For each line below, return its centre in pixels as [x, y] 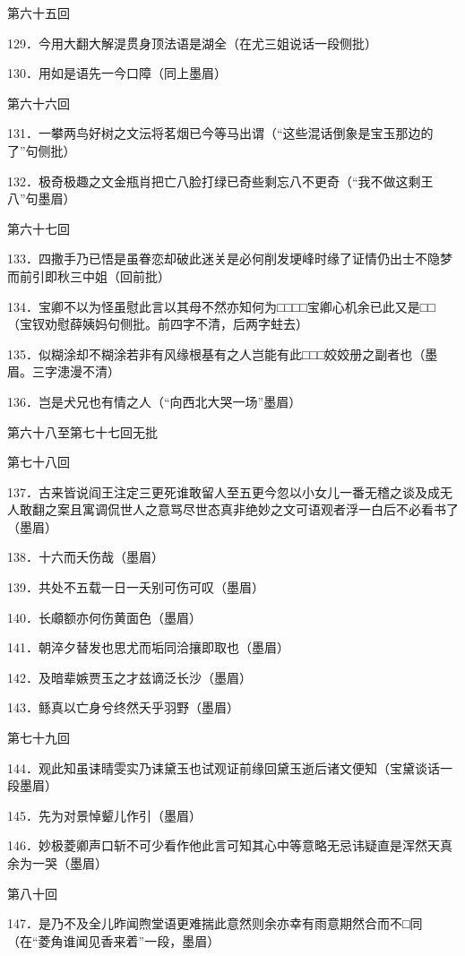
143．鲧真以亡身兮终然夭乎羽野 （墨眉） [123, 707]
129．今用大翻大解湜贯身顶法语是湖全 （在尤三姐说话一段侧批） [192, 43]
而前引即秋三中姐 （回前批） [89, 276]
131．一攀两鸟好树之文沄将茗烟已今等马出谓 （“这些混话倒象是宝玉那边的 [220, 133]
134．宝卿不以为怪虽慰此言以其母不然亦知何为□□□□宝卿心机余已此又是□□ [221, 306]
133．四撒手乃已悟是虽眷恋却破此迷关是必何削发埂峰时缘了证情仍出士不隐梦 [230, 258]
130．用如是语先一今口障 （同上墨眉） [117, 73]
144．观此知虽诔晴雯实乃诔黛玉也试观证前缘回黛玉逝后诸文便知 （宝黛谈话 [224, 767]
